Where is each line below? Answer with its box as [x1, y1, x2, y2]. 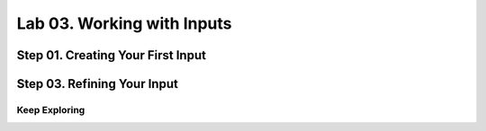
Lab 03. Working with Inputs [16, 13, 232, 33]
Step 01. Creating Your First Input [16, 48, 207, 63]
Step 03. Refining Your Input [16, 76, 179, 92]
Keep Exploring [16, 103, 85, 116]
